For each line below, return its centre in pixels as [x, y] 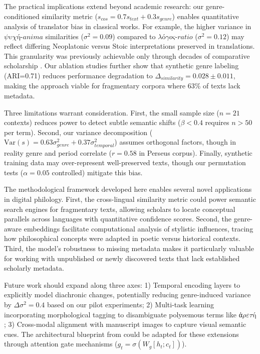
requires [217, 122]
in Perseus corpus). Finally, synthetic [196, 152]
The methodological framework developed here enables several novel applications [128, 189]
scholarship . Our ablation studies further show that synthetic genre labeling [121, 66]
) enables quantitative [205, 16]
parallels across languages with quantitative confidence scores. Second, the [118, 219]
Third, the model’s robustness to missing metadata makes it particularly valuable [129, 248]
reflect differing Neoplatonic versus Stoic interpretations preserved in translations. [129, 46]
